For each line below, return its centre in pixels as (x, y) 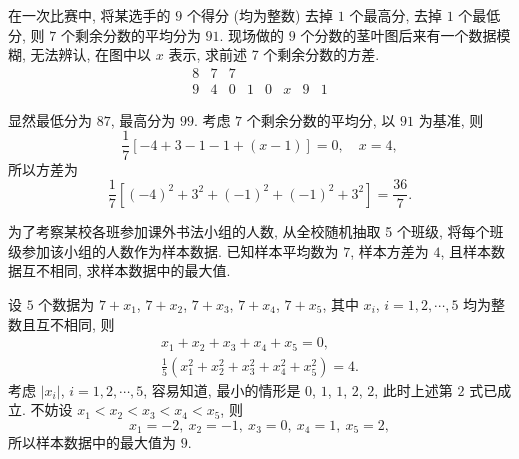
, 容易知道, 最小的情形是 (222, 389)
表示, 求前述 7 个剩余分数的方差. (274, 54)
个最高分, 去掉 (395, 15)
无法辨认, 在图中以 (91, 54)
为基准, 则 (451, 119)
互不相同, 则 (75, 323)
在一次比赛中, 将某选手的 (89, 15)
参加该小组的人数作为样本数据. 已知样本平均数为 (180, 250)
